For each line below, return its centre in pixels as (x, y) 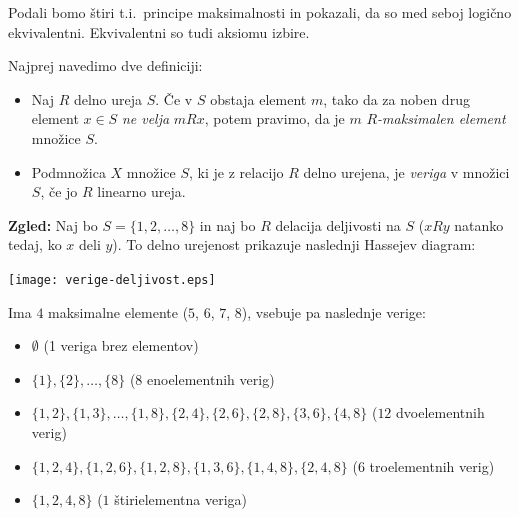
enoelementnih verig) (210, 378)
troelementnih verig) (432, 465)
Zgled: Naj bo (53, 224)
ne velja (145, 118)
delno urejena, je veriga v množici (406, 171)
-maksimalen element (441, 118)
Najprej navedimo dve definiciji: (105, 65)
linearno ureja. (141, 191)
